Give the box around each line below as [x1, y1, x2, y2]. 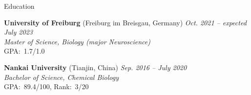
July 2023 [4, 27, 33, 37]
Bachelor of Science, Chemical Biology [4, 72, 119, 82]
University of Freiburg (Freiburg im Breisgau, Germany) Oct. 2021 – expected [4, 17, 247, 27]
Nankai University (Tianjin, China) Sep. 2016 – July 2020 [4, 62, 187, 72]
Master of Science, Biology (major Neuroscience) [4, 36, 150, 46]
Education [4, 1, 35, 11]
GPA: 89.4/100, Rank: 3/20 [4, 81, 89, 92]
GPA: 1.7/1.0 [4, 46, 45, 56]
